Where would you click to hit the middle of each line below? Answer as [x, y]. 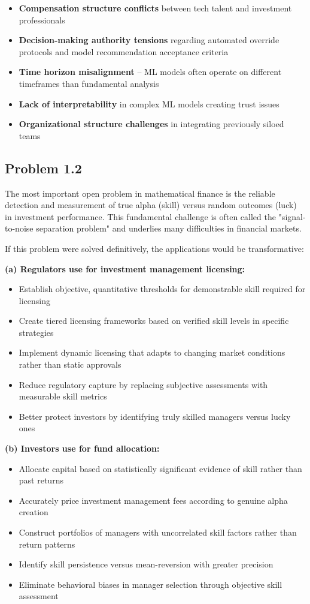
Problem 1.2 [43, 168]
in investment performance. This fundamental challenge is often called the [140, 216]
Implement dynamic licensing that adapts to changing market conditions [152, 352]
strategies [36, 332]
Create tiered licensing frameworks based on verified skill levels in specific [154, 321]
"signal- [292, 216]
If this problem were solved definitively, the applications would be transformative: [154, 248]
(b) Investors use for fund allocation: [82, 448]
